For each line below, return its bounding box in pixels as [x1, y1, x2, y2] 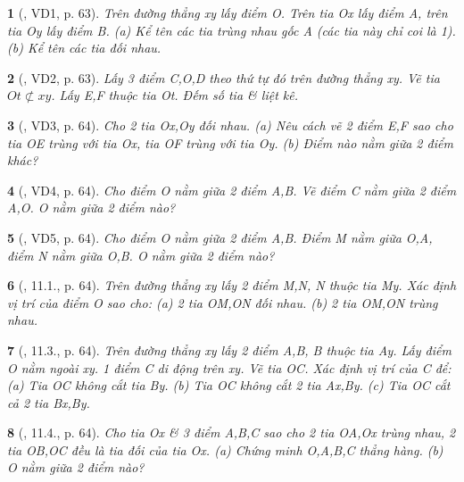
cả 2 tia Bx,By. [7, 393, 90, 411]
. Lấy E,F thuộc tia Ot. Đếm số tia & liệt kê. [51, 86, 298, 104]
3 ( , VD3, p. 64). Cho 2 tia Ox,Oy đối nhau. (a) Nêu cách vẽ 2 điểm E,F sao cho [7, 115, 453, 134]
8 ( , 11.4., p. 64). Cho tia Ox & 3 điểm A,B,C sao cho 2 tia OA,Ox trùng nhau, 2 [7, 423, 456, 442]
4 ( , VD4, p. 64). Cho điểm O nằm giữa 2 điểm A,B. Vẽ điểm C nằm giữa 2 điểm [7, 180, 457, 199]
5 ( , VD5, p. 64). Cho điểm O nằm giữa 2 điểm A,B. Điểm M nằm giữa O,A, [7, 228, 433, 246]
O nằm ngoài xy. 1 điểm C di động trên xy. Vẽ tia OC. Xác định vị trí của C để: [7, 358, 452, 377]
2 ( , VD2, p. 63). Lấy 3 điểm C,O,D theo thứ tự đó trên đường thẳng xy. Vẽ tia [7, 68, 440, 87]
